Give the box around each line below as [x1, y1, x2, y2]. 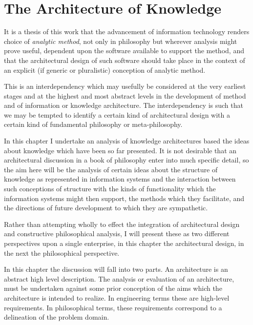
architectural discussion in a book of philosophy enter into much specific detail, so [4, 155, 249, 165]
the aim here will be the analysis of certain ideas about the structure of [4, 164, 218, 174]
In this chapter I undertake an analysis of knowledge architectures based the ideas [4, 136, 250, 146]
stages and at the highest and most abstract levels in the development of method [4, 90, 246, 101]
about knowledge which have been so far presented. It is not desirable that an [4, 145, 237, 155]
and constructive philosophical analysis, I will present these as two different [4, 228, 230, 239]
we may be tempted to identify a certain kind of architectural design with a [4, 109, 230, 120]
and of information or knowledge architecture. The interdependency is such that [4, 100, 243, 110]
